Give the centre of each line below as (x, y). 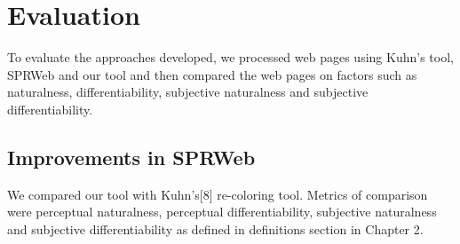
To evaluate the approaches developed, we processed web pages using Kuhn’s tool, (230, 57)
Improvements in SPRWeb (131, 157)
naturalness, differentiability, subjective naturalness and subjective (188, 92)
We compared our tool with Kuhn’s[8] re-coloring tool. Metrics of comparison (218, 194)
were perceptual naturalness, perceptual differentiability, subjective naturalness (222, 212)
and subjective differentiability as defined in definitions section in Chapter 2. (215, 228)
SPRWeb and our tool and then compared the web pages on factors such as (212, 74)
